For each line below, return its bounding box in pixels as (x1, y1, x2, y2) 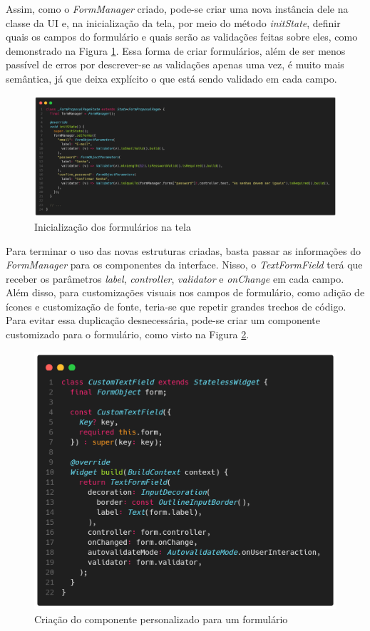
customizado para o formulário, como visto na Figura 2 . (6, 327, 250, 342)
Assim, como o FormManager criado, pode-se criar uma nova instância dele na (6, 1, 349, 16)
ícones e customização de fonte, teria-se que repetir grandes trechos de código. (6, 298, 346, 313)
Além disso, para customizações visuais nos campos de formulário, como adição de (6, 285, 365, 300)
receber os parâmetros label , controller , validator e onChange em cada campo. (6, 271, 344, 286)
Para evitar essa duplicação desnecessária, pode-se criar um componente (6, 313, 321, 328)
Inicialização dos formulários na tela (34, 219, 191, 234)
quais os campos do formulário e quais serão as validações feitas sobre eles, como (6, 29, 358, 44)
